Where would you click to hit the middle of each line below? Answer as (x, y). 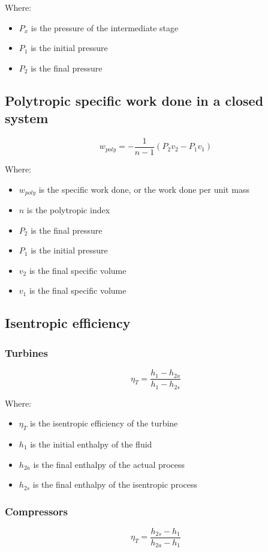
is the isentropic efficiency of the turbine (104, 423)
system (27, 118)
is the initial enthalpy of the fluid (91, 444)
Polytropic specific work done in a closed (134, 100)
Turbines (26, 352)
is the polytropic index (68, 210)
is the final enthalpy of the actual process (109, 464)
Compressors (36, 511)
